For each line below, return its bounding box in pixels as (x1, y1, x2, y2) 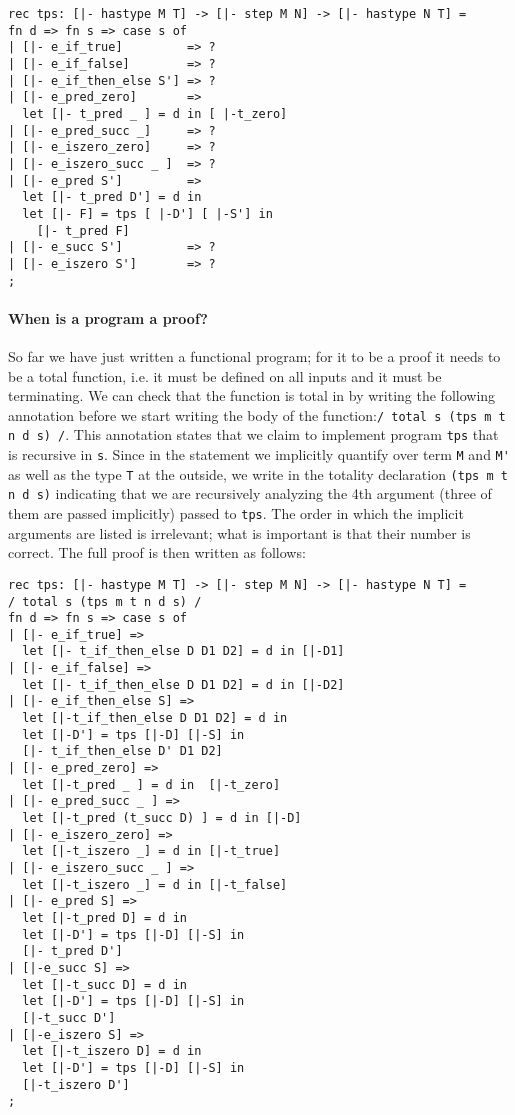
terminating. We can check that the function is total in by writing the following (8, 385, 496, 406)
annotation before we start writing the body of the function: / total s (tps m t (8, 404, 506, 425)
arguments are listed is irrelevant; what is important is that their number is (8, 522, 471, 543)
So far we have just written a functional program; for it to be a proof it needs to (8, 345, 501, 366)
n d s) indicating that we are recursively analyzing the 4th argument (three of (8, 483, 492, 504)
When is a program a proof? (8, 307, 208, 328)
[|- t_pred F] (36, 223, 130, 238)
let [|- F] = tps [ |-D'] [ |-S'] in (22, 206, 273, 221)
